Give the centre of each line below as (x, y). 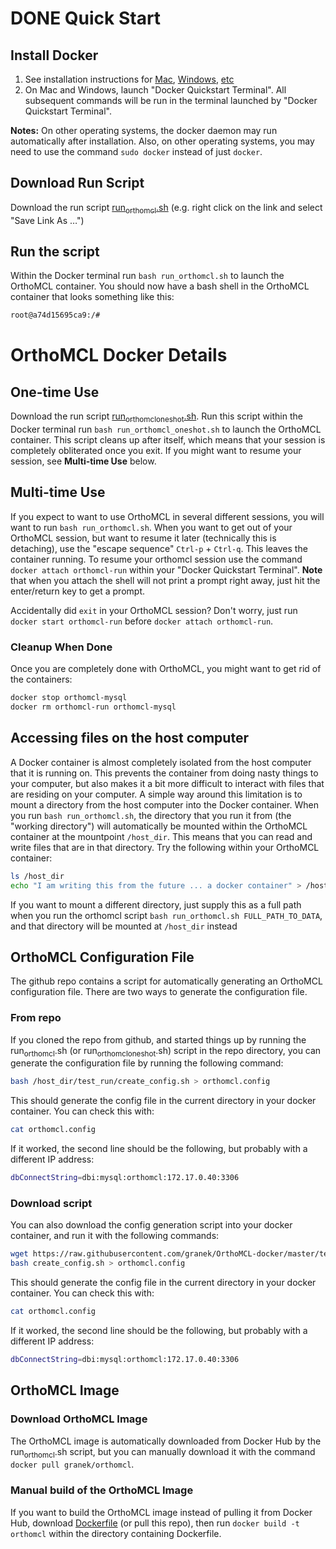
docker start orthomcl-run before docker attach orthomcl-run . (142, 621)
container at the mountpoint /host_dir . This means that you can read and (161, 836)
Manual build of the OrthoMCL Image (102, 1490)
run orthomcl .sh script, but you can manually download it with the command (163, 1452)
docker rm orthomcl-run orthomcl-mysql (93, 707)
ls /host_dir (37, 876)
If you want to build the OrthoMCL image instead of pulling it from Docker (161, 1512)
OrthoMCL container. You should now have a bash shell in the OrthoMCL (160, 286)
